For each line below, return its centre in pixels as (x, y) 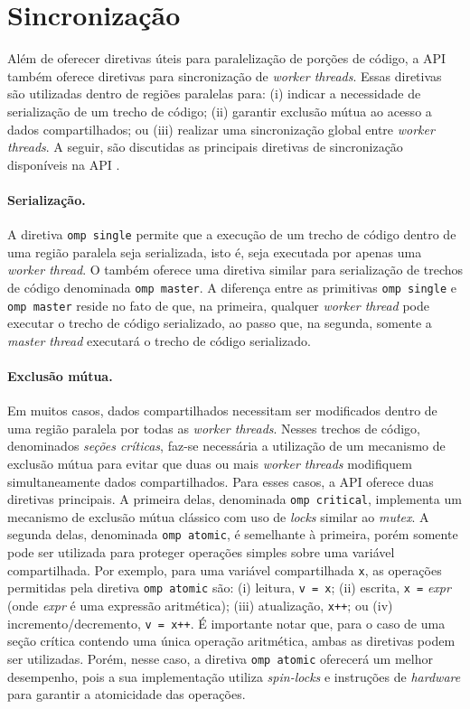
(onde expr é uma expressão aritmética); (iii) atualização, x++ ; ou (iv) (200, 605)
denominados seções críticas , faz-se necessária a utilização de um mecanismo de (226, 446)
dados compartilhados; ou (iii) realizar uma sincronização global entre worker (221, 129)
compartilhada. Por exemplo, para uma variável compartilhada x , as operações (225, 569)
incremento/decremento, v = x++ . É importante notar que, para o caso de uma (226, 623)
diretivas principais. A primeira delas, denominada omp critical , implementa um (235, 499)
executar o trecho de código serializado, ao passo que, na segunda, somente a (220, 323)
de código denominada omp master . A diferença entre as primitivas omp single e (232, 287)
